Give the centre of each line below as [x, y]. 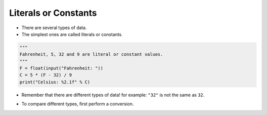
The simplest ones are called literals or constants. [72, 34]
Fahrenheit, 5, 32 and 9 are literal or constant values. [91, 55]
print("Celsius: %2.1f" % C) [55, 82]
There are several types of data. [54, 28]
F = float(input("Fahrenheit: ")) [61, 68]
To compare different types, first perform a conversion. [78, 104]
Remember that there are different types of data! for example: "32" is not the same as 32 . [113, 95]
